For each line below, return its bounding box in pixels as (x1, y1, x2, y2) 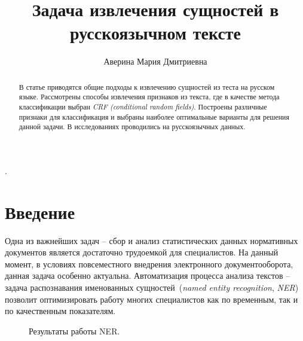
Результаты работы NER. (29, 324, 120, 337)
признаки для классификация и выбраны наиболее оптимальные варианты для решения (19, 111, 289, 121)
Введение (5, 199, 75, 224)
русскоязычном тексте (69, 20, 241, 45)
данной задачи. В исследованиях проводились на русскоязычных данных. (19, 121, 246, 132)
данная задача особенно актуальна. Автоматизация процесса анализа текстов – (5, 269, 290, 282)
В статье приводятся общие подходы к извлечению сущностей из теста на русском (19, 81, 275, 92)
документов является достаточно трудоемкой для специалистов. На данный (5, 246, 278, 258)
